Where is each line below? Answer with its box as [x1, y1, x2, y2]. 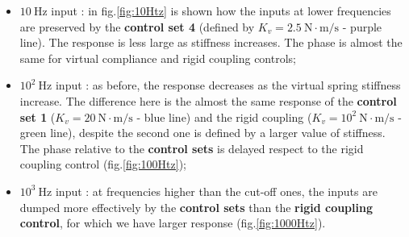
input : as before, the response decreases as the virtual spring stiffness [55, 77, 401, 94]
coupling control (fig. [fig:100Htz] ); [19, 156, 186, 173]
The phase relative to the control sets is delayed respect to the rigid [19, 139, 364, 156]
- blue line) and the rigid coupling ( [136, 108, 312, 125]
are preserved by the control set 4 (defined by [19, 18, 255, 35]
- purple [342, 18, 382, 35]
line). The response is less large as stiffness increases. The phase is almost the [19, 34, 403, 51]
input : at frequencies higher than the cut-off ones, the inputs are [55, 182, 378, 199]
